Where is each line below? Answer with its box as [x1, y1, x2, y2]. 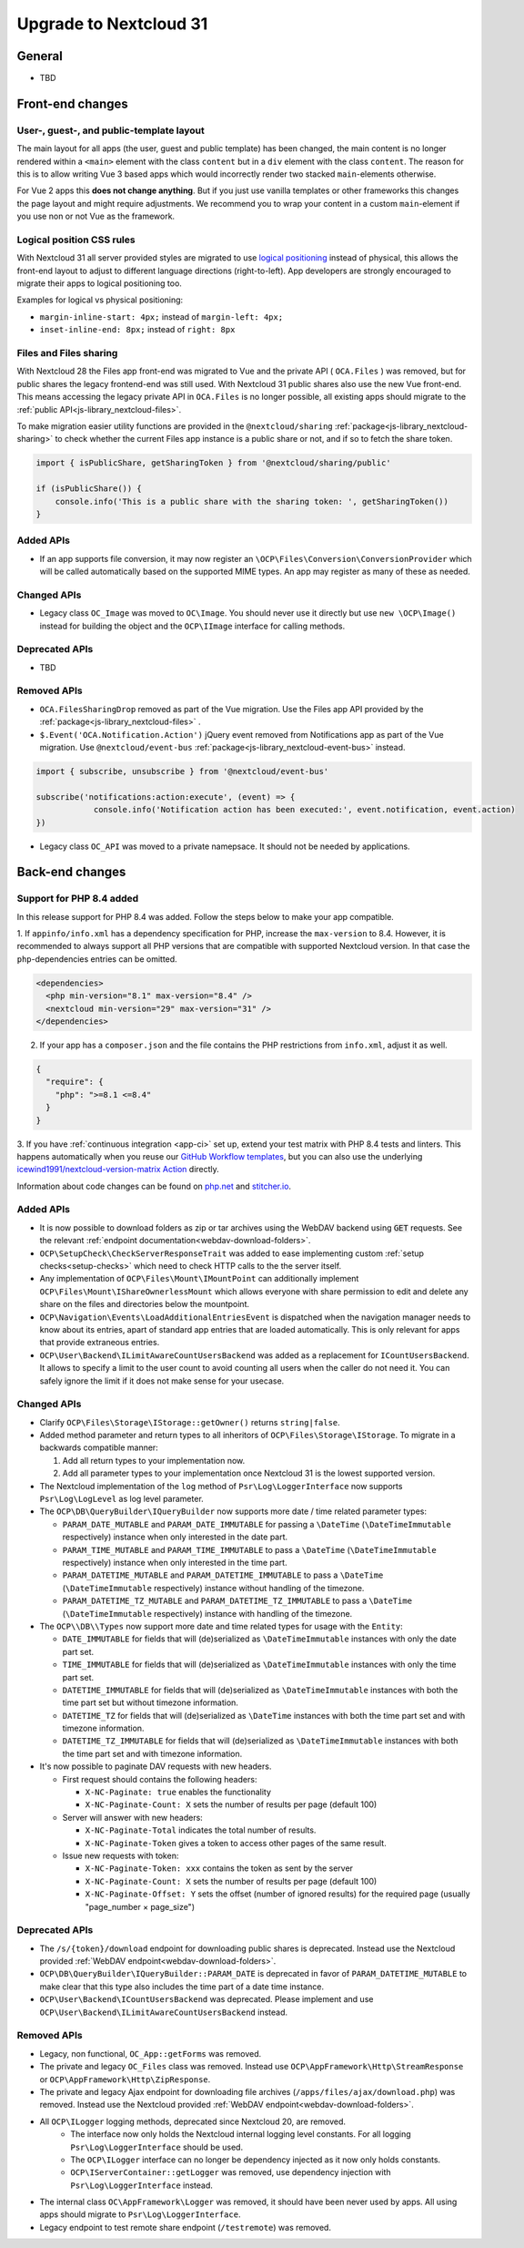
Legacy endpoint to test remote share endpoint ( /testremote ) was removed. [39, 2222, 332, 2233]
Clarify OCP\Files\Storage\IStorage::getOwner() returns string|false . [39, 1416, 340, 1427]
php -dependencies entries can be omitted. [16, 953, 177, 965]
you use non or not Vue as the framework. [16, 210, 176, 222]
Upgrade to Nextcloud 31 [16, 14, 208, 34]
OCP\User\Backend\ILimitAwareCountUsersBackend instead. [39, 2007, 288, 2018]
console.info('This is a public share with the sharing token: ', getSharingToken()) [55, 496, 449, 506]
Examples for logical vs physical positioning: [16, 294, 184, 305]
